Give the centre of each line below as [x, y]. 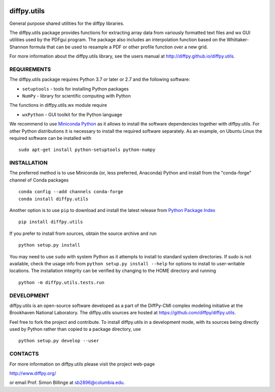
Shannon [19, 47]
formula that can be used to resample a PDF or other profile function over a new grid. [119, 47]
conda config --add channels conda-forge [71, 192]
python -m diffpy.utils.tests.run [61, 282]
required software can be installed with [50, 138]
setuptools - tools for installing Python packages [76, 88]
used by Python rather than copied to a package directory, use [75, 329]
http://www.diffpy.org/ [33, 373]
